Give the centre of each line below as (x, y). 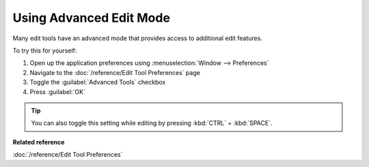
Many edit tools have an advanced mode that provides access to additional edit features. (138, 38)
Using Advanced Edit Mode (92, 18)
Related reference (39, 142)
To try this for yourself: (45, 50)
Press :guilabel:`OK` (57, 91)
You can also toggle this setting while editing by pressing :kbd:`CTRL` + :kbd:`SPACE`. (152, 123)
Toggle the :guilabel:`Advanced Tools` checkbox (98, 82)
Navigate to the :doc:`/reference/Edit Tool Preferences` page (115, 72)
